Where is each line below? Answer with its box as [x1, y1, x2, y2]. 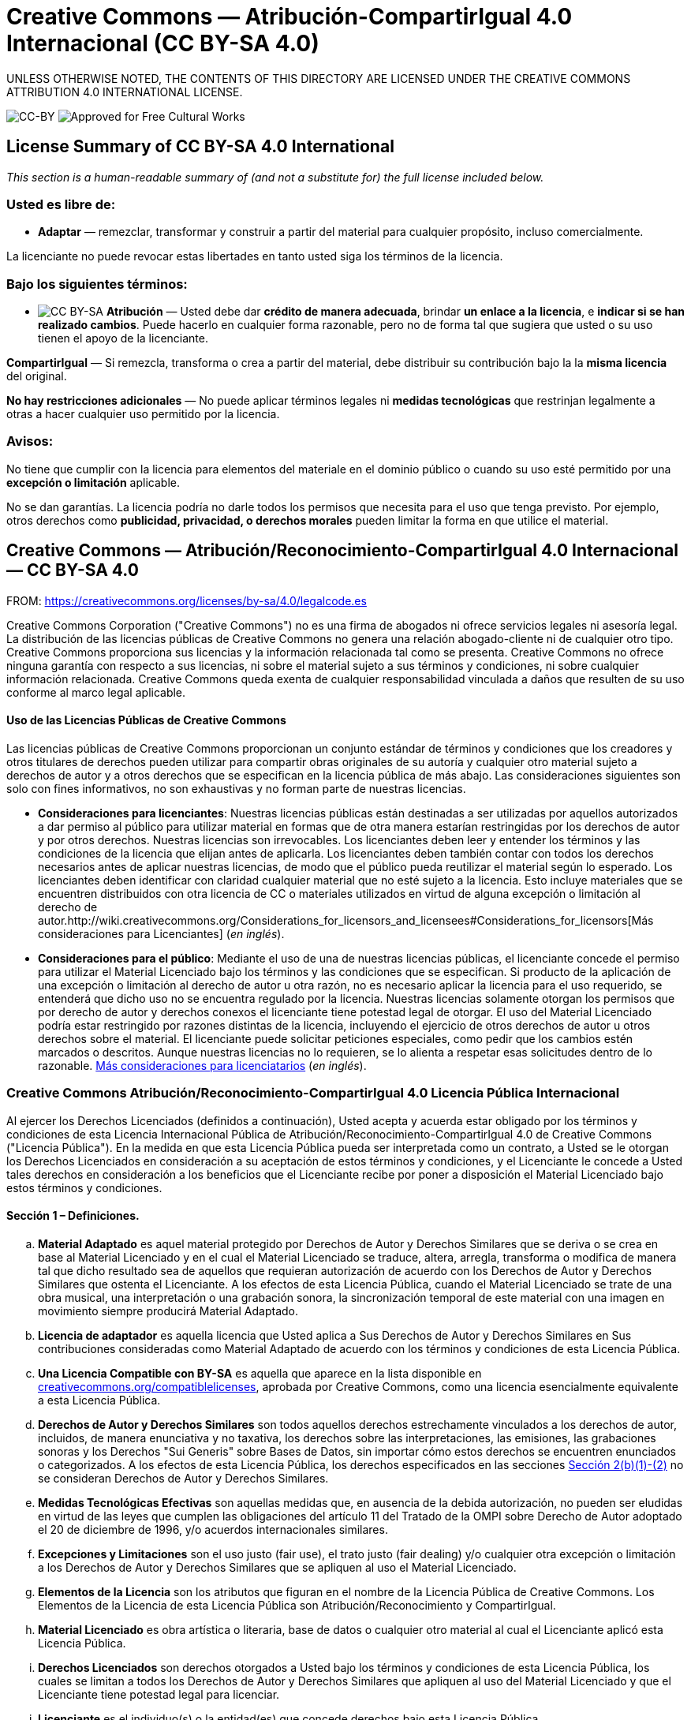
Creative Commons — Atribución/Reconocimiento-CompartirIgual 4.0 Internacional [6, 540, 678, 561]
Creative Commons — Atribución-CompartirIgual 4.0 [6, 3, 573, 30]
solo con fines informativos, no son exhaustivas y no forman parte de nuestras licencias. [6, 781, 466, 795]
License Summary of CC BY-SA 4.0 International [6, 136, 394, 157]
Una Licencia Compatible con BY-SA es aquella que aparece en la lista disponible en [38, 1366, 482, 1380]
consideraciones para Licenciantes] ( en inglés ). [38, 926, 285, 940]
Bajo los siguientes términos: [6, 275, 188, 292]
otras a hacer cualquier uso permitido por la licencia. [6, 407, 280, 421]
